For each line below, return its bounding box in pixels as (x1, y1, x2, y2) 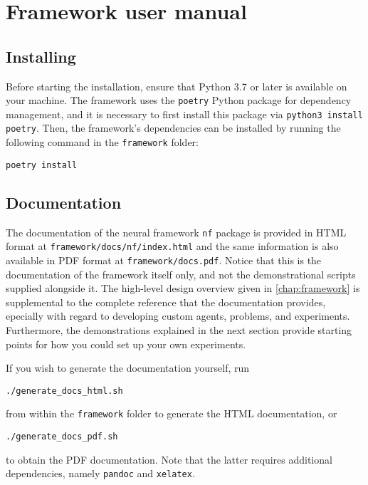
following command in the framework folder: (6, 135, 199, 150)
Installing (6, 45, 76, 67)
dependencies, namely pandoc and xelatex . (6, 466, 195, 481)
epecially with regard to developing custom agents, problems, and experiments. (6, 308, 350, 323)
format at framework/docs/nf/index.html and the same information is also (6, 239, 339, 254)
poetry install (6, 160, 78, 170)
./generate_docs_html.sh (6, 385, 123, 396)
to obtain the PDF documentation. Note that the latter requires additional (6, 452, 332, 466)
